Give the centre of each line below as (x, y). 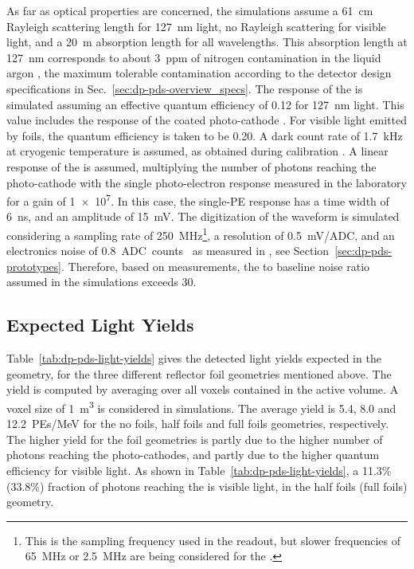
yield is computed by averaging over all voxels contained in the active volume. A (203, 389)
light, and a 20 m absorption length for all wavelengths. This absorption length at (207, 42)
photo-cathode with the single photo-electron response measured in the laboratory (207, 182)
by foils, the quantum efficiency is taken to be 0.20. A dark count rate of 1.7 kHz (205, 135)
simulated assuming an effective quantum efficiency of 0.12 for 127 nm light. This (205, 104)
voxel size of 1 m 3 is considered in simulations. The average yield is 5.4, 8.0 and (201, 406)
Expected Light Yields (100, 325)
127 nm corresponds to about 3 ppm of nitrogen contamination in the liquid (194, 57)
